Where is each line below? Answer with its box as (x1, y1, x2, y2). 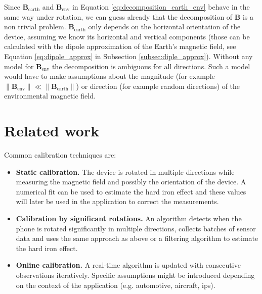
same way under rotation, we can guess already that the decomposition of (4, 11, 233, 22)
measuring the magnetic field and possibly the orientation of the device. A (16, 176, 246, 187)
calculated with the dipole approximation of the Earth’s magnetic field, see (4, 41, 236, 52)
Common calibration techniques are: (4, 150, 116, 160)
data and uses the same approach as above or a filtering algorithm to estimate (16, 233, 258, 243)
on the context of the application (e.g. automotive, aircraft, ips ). (16, 279, 215, 290)
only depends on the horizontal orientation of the (88, 21, 241, 32)
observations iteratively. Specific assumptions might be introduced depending (16, 270, 255, 280)
